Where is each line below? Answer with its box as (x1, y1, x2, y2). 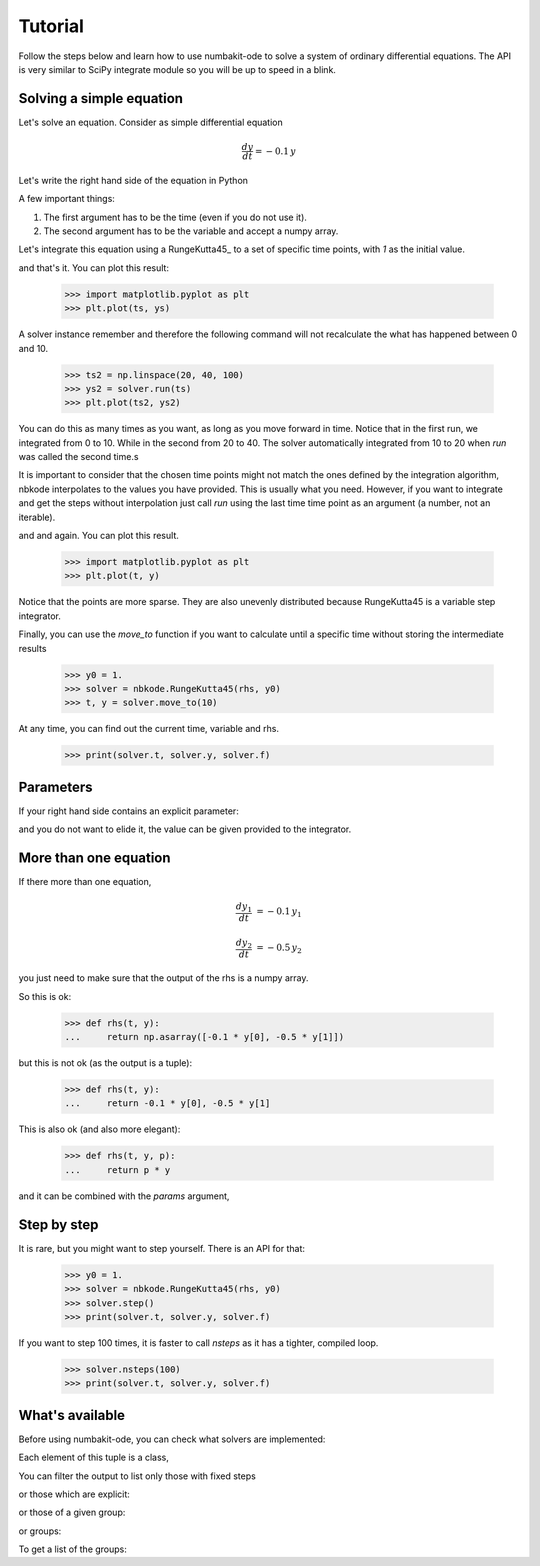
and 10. (18, 342, 49, 354)
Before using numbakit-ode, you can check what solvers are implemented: (18, 1433, 326, 1445)
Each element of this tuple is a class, (18, 1451, 170, 1464)
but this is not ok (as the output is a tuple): (18, 1057, 193, 1069)
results (18, 642, 47, 654)
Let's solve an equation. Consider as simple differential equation (18, 116, 284, 128)
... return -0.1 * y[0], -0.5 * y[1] (64, 1098, 271, 1109)
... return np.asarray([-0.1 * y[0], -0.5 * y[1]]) (64, 1031, 345, 1043)
